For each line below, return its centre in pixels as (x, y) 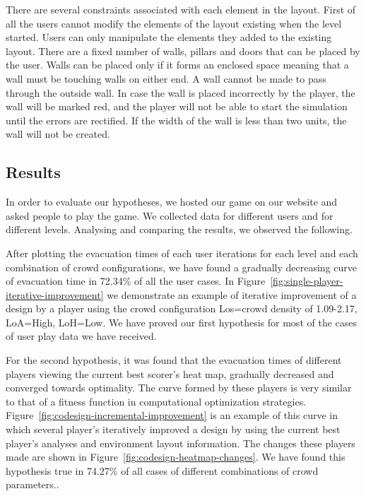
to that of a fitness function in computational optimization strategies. (156, 401)
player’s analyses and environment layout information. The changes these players (181, 443)
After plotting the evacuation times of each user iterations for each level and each (182, 253)
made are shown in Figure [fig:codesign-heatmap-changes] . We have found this (176, 457)
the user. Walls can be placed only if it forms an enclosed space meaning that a (177, 65)
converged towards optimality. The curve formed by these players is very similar (179, 388)
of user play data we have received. (81, 336)
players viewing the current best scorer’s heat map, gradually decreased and (170, 373)
